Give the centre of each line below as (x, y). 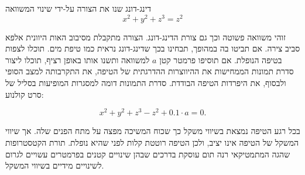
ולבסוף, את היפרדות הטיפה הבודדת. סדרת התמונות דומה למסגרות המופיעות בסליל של (146, 83)
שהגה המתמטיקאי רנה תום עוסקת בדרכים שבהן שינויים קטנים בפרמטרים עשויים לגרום (148, 154)
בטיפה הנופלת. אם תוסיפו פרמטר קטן (221, 59)
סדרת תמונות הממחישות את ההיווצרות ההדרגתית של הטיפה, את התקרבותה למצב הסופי (150, 71)
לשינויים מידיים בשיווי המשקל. (55, 165)
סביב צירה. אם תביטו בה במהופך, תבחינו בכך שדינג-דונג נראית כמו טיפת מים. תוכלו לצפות (153, 48)
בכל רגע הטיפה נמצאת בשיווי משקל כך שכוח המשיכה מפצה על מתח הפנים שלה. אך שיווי (153, 131)
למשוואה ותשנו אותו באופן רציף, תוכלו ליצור (78, 59)
